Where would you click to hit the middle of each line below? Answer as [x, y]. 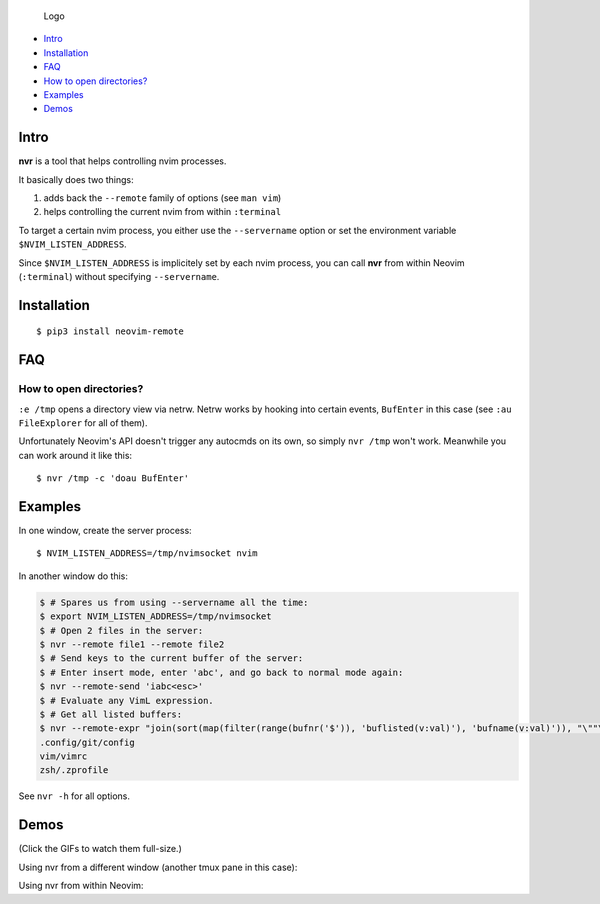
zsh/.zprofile [74, 770]
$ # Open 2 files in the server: [121, 630]
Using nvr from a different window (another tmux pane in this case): [158, 867]
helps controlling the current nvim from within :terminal [162, 212]
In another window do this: [73, 576]
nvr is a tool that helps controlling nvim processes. [122, 161]
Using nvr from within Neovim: [81, 886]
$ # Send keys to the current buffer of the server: [171, 658]
